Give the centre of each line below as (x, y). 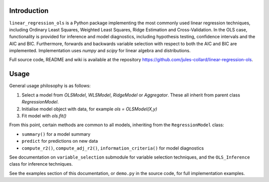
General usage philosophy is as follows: (50, 86)
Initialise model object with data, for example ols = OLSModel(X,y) (89, 109)
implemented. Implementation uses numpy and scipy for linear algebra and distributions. (100, 51)
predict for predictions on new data (60, 141)
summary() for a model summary (56, 134)
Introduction (29, 11)
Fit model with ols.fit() (44, 116)
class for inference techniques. (41, 164)
